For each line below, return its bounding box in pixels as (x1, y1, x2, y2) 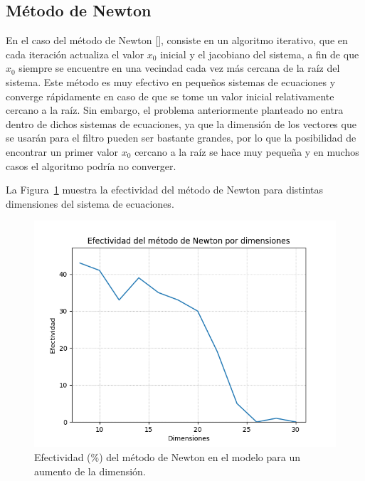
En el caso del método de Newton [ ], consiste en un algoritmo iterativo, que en (6, 33, 348, 48)
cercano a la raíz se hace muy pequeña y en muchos (134, 144, 359, 159)
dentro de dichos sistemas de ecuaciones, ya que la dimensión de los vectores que (6, 116, 356, 131)
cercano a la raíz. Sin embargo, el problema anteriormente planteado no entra (6, 102, 344, 117)
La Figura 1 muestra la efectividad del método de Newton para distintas (6, 182, 324, 197)
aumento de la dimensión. (34, 463, 146, 478)
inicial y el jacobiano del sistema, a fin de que (160, 46, 359, 61)
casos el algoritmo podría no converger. (6, 158, 176, 173)
